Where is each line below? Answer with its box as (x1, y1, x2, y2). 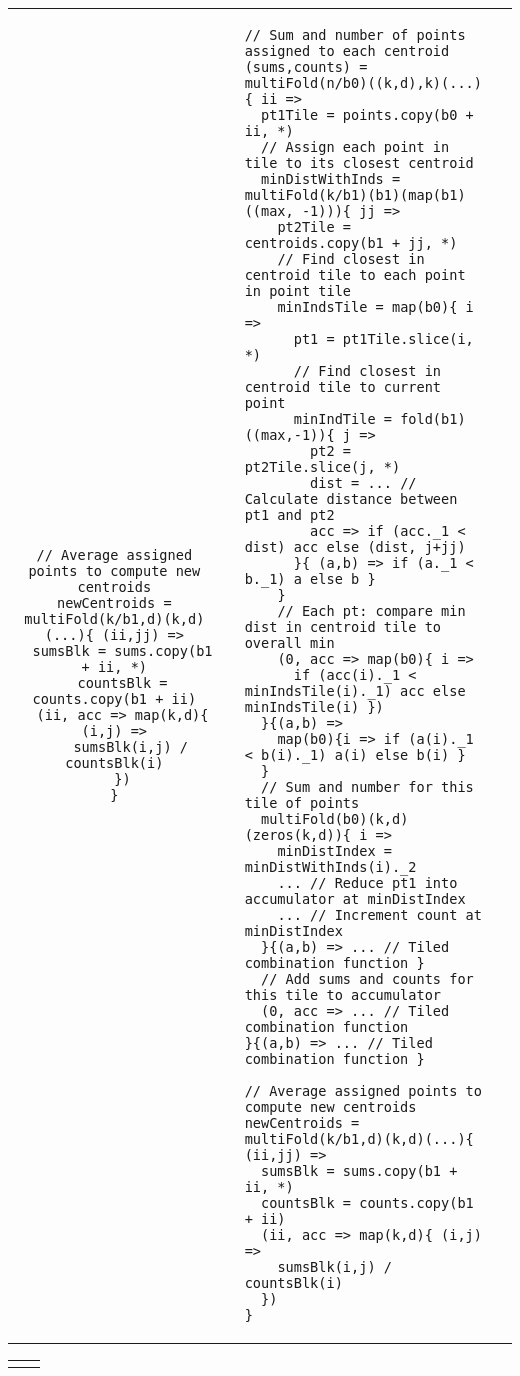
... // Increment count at (277, 907, 482, 923)
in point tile (244, 283, 352, 299)
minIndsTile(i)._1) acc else (244, 683, 466, 699)
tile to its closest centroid (244, 155, 474, 171)
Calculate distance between (244, 491, 458, 507)
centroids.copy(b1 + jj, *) (244, 235, 458, 251)
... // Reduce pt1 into (277, 875, 458, 891)
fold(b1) (400, 411, 466, 427)
